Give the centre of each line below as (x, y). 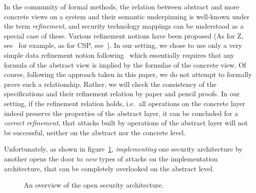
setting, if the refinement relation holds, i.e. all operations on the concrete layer (125, 103)
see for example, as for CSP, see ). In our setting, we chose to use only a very (123, 45)
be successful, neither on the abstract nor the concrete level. (95, 132)
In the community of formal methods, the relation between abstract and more (122, 6)
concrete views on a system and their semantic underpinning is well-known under (127, 16)
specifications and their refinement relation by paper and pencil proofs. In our (122, 94)
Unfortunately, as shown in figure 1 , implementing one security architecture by (123, 149)
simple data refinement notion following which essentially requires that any (119, 55)
